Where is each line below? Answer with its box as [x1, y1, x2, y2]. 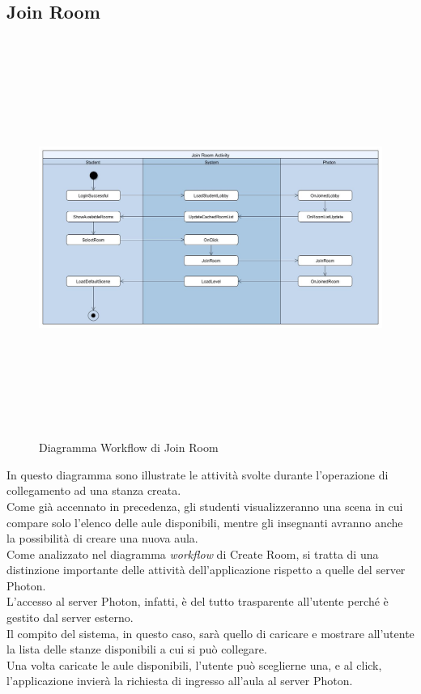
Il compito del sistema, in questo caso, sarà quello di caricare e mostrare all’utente [6, 624, 415, 641]
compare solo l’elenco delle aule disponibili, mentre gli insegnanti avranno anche [6, 513, 403, 530]
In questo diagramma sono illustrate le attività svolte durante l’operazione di [6, 466, 389, 483]
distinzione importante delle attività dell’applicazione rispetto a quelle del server [6, 561, 406, 578]
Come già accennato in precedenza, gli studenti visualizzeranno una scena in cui [6, 497, 403, 514]
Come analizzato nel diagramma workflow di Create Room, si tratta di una [6, 545, 379, 562]
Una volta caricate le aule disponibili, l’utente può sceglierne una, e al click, [6, 656, 382, 673]
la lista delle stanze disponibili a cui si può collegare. [6, 641, 267, 658]
